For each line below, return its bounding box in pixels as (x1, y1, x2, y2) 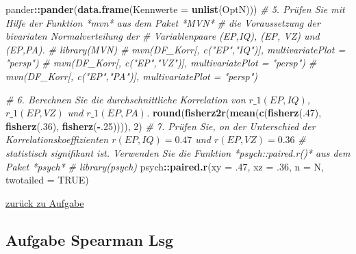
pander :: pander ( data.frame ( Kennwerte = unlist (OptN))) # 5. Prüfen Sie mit (5, 2, 345, 16)
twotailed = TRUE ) (5, 173, 89, 187)
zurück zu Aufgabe (5, 195, 84, 209)
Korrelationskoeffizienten (5, 132, 109, 147)
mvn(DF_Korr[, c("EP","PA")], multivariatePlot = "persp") (5, 68, 258, 83)
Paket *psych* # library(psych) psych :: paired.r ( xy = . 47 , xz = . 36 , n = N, (5, 159, 324, 173)
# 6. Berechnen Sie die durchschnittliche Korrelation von (5, 92, 246, 106)
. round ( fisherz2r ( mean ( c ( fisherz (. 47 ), (146, 105, 322, 120)
